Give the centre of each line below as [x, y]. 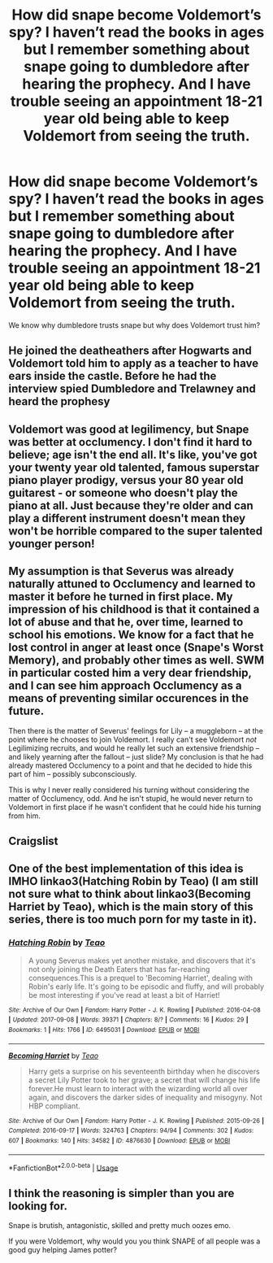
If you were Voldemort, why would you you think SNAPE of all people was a [134, 1241]
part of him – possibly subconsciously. [73, 773]
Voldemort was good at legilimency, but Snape [129, 429]
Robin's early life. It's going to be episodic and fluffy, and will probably [146, 986]
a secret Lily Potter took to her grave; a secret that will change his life [144, 1080]
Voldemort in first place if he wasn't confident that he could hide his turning [135, 807]
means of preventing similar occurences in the [129, 698]
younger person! [52, 544]
